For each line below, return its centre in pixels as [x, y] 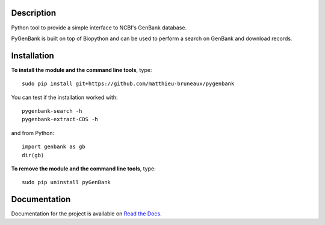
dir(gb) [33, 155]
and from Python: [33, 133]
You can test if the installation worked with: [64, 97]
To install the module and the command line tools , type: [82, 70]
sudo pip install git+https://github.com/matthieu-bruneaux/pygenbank [128, 84]
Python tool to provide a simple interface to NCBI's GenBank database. [99, 28]
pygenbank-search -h [52, 111]
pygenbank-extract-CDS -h [60, 119]
